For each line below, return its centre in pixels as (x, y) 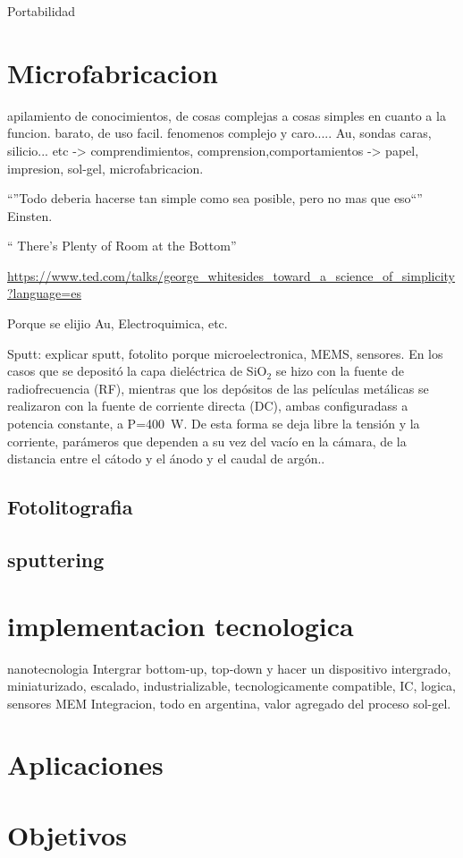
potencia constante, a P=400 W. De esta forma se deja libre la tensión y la (214, 424)
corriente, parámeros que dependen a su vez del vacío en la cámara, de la (207, 441)
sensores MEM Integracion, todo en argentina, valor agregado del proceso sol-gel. (229, 703)
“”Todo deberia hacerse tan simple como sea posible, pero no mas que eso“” (215, 198)
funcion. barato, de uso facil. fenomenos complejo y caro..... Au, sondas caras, (219, 133)
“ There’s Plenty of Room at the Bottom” (122, 246)
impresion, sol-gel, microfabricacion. (105, 168)
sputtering (56, 559)
